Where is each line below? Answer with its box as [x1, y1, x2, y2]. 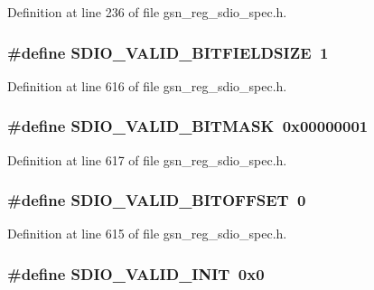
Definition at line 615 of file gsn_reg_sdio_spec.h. [7, 224, 287, 243]
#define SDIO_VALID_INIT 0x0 [7, 262, 265, 285]
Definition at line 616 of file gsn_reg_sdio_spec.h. [7, 76, 287, 95]
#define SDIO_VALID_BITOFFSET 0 [7, 189, 306, 211]
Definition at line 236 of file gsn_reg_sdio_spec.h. [7, 3, 287, 21]
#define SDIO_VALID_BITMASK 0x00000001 [7, 115, 369, 137]
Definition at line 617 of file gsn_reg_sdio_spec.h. [7, 150, 287, 169]
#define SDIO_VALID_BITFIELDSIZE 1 [7, 41, 329, 63]
